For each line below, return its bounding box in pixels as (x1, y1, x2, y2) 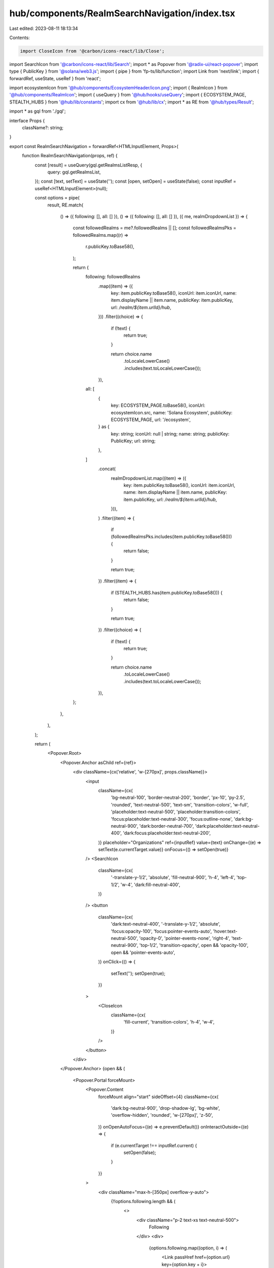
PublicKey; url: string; (111, 438, 156, 444)
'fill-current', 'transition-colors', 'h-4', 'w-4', (123, 1019, 215, 1025)
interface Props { (9, 117, 45, 124)
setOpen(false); (123, 1149, 156, 1155)
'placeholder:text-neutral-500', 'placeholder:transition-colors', (111, 809, 241, 815)
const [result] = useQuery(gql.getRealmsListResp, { (35, 162, 143, 168)
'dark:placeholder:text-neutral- (195, 823, 260, 829)
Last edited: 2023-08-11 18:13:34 (9, 25, 78, 31)
